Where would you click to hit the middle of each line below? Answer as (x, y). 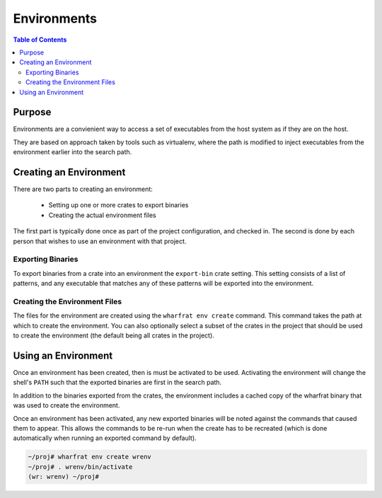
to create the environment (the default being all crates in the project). (114, 335)
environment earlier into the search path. (73, 152)
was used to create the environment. (66, 405)
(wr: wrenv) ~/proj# (63, 477)
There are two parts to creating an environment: (83, 189)
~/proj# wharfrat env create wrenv (89, 457)
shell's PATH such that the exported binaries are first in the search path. (117, 383)
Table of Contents (40, 40)
